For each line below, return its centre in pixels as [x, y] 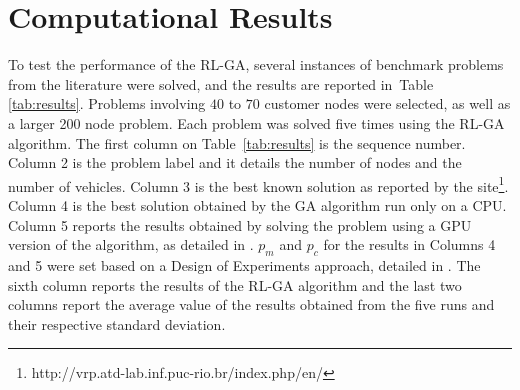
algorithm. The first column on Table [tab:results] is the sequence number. [237, 142]
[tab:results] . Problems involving [107, 103]
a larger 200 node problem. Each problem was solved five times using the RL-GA [256, 122]
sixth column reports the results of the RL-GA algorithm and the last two [235, 284]
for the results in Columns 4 [409, 244]
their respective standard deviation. [117, 323]
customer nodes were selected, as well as [387, 103]
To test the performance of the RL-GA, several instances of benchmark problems [256, 64]
